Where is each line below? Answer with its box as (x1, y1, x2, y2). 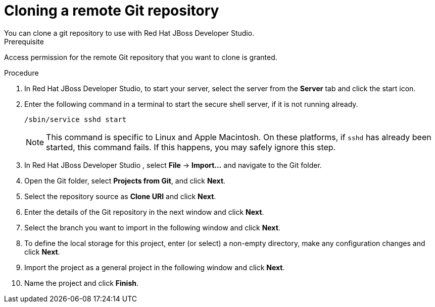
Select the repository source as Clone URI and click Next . (24, 192, 216, 201)
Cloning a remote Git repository (4, 2, 219, 19)
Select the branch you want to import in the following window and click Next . (24, 223, 280, 232)
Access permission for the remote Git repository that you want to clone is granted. (4, 52, 277, 62)
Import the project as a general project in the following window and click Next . (24, 263, 285, 272)
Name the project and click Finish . (24, 278, 138, 287)
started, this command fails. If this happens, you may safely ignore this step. (46, 142, 336, 152)
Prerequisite (4, 37, 44, 46)
